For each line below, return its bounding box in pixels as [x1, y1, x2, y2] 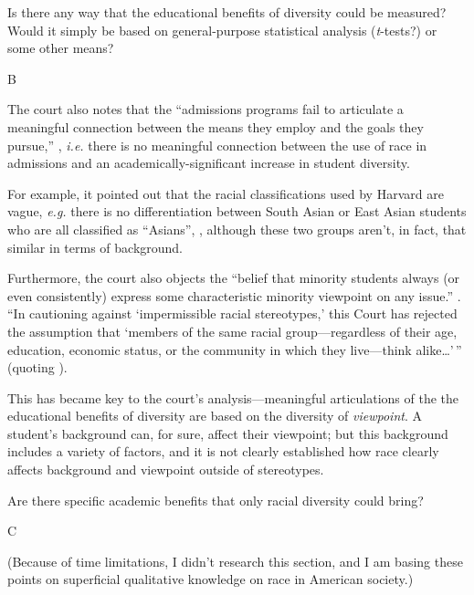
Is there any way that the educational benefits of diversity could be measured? [7, 3, 447, 21]
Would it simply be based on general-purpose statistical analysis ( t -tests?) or [7, 20, 437, 39]
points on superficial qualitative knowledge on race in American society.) [7, 569, 414, 589]
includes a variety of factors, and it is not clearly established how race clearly [7, 442, 439, 461]
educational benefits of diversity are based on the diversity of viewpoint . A [7, 406, 422, 425]
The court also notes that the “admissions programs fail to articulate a [7, 99, 404, 119]
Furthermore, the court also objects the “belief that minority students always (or [7, 268, 460, 287]
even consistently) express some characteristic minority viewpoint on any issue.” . [7, 286, 461, 305]
